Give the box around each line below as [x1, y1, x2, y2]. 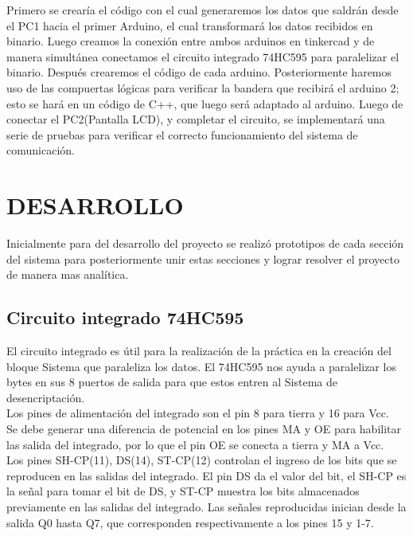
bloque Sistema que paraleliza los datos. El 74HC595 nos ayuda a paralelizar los [6, 358, 396, 374]
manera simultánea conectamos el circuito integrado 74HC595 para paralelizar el [6, 48, 399, 65]
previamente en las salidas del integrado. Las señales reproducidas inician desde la [6, 498, 407, 514]
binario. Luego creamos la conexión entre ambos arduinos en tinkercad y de [6, 33, 375, 49]
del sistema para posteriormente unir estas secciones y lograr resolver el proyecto [6, 250, 400, 267]
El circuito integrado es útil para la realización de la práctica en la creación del [6, 342, 392, 359]
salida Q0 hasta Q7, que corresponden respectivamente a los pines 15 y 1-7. [6, 514, 374, 530]
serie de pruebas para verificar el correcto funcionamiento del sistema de [6, 126, 358, 143]
